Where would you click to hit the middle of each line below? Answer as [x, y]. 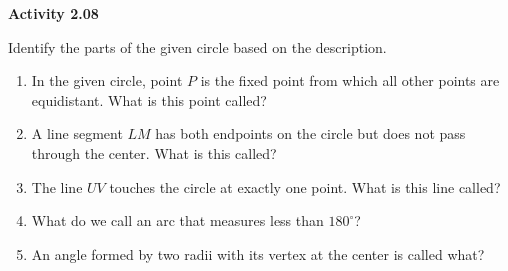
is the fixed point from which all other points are [350, 80]
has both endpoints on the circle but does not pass [310, 133]
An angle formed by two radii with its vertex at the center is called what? [258, 253]
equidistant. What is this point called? [149, 99]
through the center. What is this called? [154, 152]
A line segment [77, 133]
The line [57, 186]
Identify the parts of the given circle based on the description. [197, 46]
